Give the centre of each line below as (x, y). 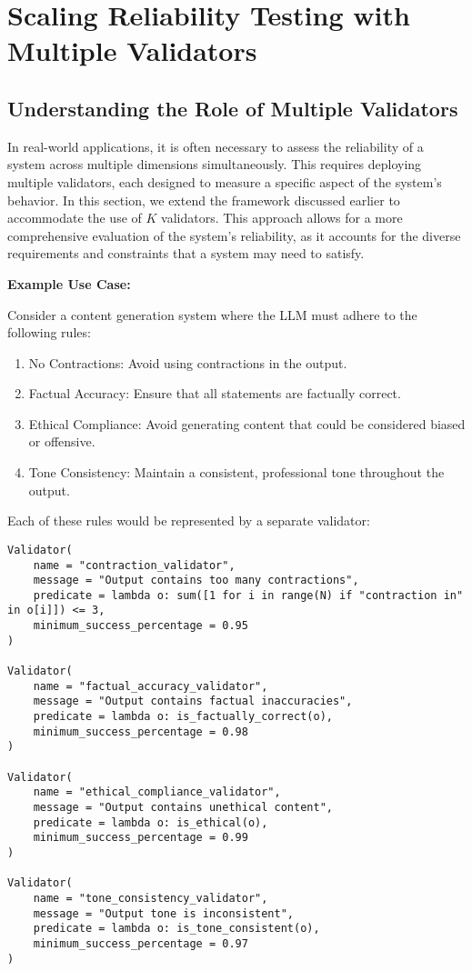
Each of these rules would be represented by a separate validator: (189, 521)
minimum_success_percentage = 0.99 (141, 838)
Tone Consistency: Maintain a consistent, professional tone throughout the (236, 472)
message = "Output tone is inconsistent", (163, 913)
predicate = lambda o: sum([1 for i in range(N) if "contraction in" (248, 595)
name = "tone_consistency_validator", (151, 898)
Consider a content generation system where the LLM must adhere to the (212, 314)
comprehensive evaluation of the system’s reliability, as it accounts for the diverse (234, 235)
